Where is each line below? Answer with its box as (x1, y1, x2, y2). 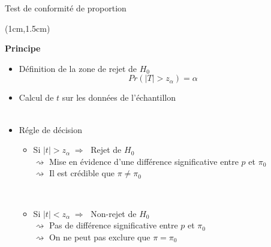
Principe (5, 42, 41, 55)
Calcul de (19, 91, 54, 104)
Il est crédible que (49, 167, 115, 179)
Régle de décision (19, 123, 83, 135)
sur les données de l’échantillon (62, 91, 176, 104)
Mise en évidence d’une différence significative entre (49, 155, 239, 167)
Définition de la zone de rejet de (19, 62, 137, 74)
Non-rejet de (91, 207, 137, 219)
